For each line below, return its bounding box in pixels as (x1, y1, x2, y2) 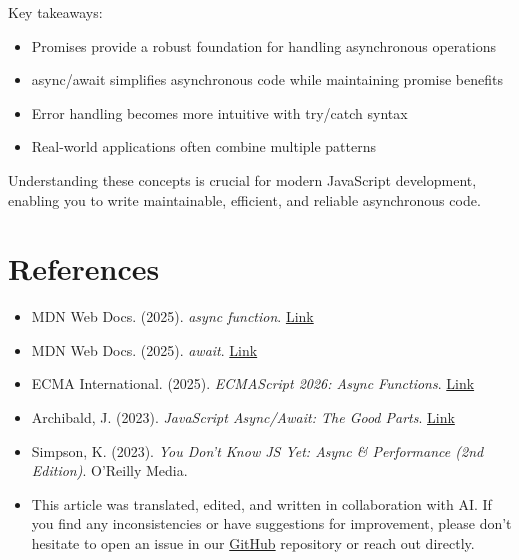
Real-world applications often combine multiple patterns (31, 136, 377, 157)
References (8, 248, 160, 289)
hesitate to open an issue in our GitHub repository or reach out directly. (31, 533, 475, 554)
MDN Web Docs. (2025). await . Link (31, 339, 258, 360)
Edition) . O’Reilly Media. (31, 460, 188, 481)
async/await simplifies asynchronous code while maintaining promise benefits (31, 69, 503, 90)
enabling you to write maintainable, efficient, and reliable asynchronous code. (8, 189, 481, 210)
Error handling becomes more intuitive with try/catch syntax (31, 102, 408, 123)
